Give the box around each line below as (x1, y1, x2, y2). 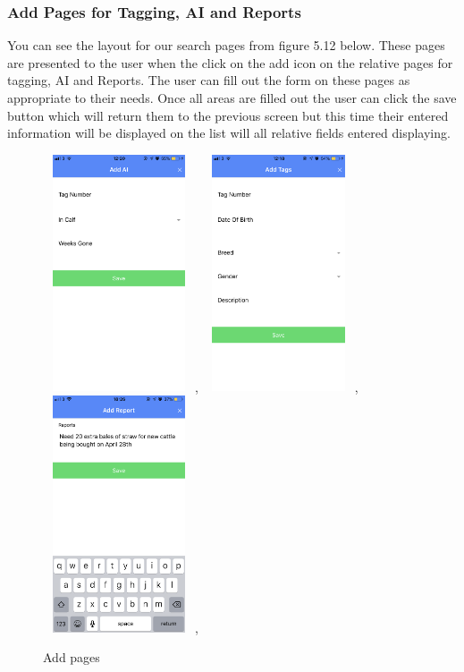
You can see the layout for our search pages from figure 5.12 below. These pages (7, 36, 445, 55)
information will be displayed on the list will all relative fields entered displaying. (7, 123, 451, 142)
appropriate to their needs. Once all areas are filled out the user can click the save (7, 89, 457, 106)
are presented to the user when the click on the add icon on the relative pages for (7, 53, 453, 72)
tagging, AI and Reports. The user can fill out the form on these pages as (7, 71, 410, 89)
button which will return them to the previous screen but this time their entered (7, 106, 449, 124)
